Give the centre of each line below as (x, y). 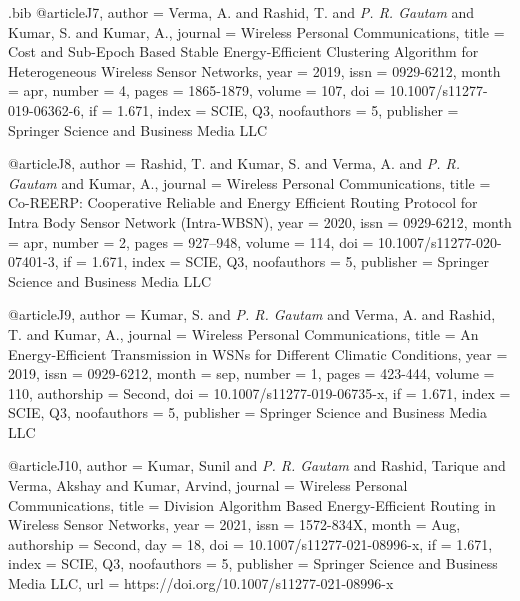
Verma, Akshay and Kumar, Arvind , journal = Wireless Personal (208, 485)
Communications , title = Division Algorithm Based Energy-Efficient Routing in (252, 504)
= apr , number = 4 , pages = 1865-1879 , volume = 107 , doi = (197, 90)
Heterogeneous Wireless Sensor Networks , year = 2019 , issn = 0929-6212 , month (254, 70)
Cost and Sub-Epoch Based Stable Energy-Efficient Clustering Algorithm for (243, 51)
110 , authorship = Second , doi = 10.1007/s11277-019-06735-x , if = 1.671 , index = (259, 392)
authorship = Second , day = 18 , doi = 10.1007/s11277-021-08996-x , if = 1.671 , (250, 543)
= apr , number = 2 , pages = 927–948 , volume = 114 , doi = (191, 241)
